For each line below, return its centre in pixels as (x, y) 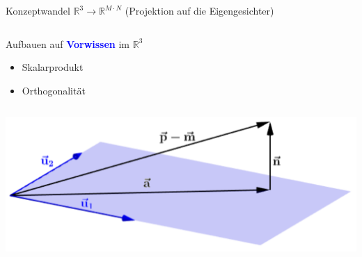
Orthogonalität (54, 90)
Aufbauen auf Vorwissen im (68, 43)
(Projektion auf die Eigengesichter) (199, 10)
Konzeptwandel (38, 10)
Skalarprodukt (53, 67)
